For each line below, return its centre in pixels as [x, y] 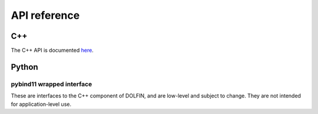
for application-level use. [41, 104]
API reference [45, 15]
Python [24, 67]
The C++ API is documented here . [52, 51]
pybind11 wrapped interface [52, 84]
